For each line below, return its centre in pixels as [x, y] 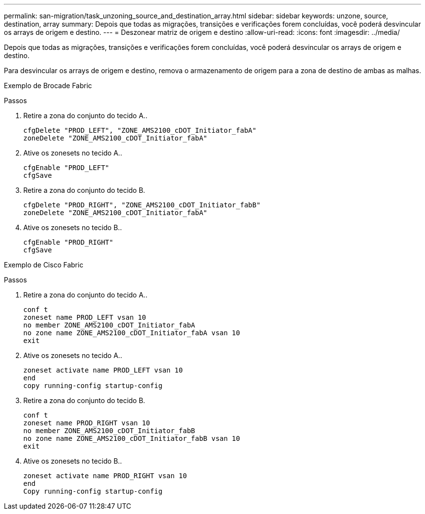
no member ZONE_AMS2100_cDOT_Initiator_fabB [109, 431]
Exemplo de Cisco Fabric [44, 265]
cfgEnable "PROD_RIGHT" [68, 242]
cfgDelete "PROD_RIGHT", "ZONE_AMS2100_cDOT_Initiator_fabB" [142, 205]
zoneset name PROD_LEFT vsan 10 [85, 317]
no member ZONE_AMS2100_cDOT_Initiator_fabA [109, 325]
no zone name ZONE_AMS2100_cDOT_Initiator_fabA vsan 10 [132, 333]
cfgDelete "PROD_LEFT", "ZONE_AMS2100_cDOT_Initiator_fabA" [140, 130]
